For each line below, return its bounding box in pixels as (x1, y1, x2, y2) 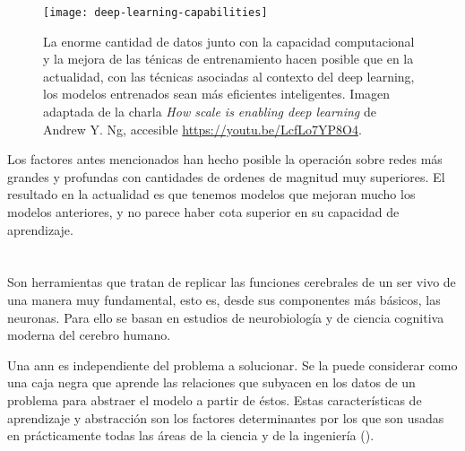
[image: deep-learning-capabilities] (43, 6, 268, 19)
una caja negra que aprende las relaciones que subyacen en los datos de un (7, 373, 416, 392)
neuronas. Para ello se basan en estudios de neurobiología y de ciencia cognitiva (7, 308, 444, 326)
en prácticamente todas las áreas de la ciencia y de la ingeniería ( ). (7, 426, 375, 445)
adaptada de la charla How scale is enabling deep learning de (43, 102, 376, 121)
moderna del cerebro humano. (7, 325, 171, 344)
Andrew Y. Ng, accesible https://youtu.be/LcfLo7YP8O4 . (43, 119, 362, 138)
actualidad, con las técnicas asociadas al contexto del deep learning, (43, 66, 415, 85)
